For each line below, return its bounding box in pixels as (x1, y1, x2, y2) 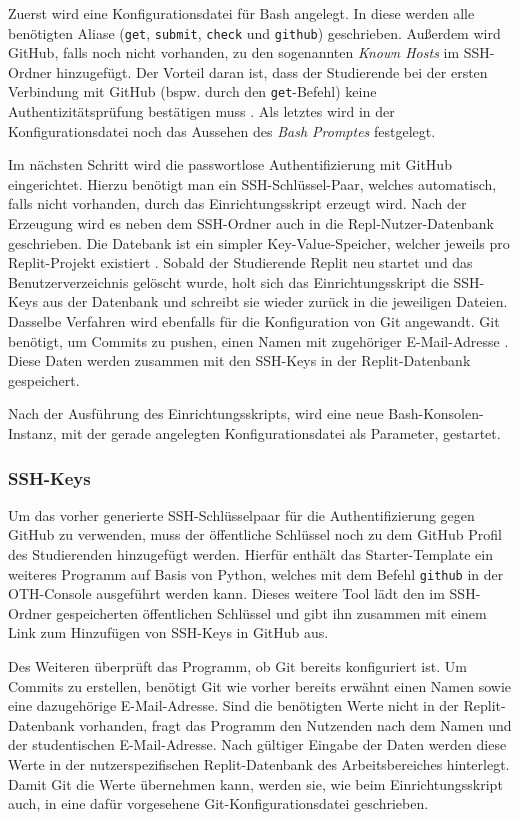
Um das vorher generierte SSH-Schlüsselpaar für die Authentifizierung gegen (8, 504, 475, 525)
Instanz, (8, 423, 57, 443)
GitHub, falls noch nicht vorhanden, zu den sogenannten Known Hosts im (8, 42, 460, 63)
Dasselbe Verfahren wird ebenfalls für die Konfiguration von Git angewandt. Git (8, 311, 500, 332)
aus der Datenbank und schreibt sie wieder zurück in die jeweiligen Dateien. (42, 291, 508, 312)
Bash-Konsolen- (388, 403, 484, 424)
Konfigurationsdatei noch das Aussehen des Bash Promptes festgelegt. (8, 120, 436, 141)
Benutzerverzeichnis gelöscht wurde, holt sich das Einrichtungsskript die (8, 271, 449, 292)
